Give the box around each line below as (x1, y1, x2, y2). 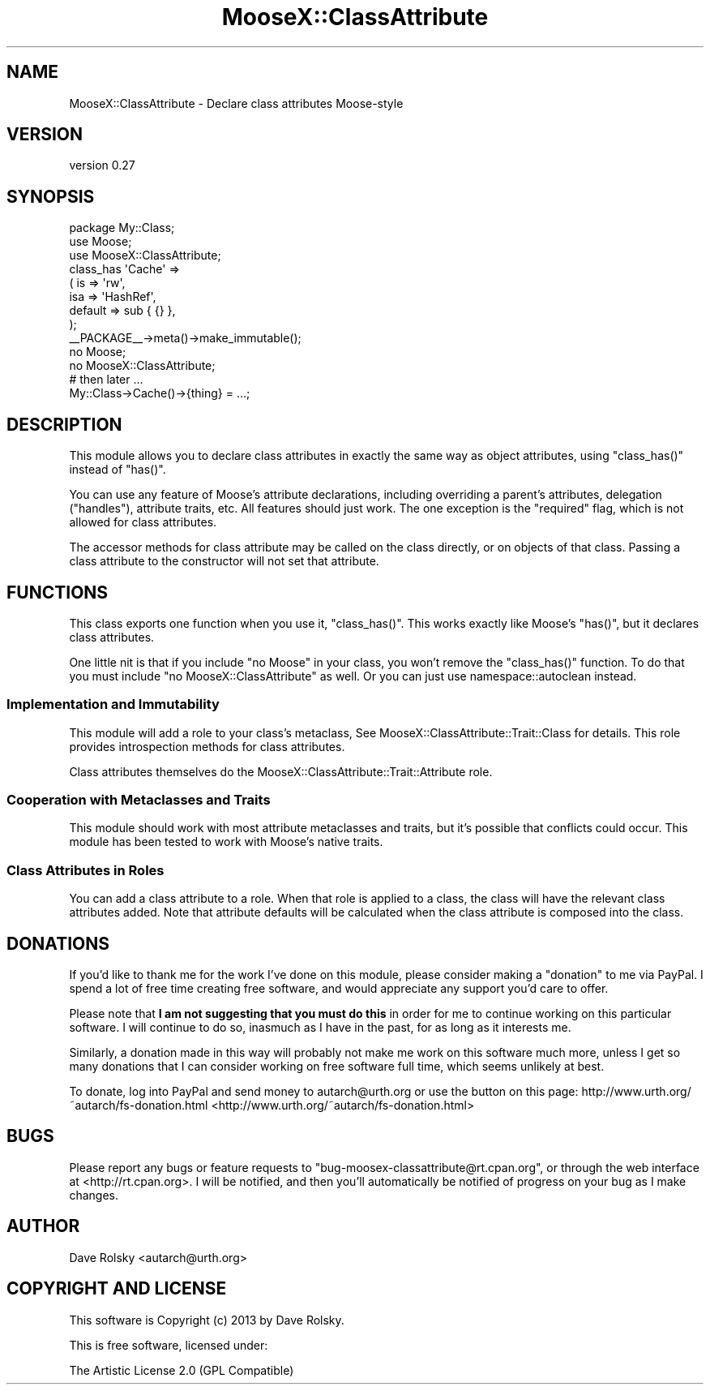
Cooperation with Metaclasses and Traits (6, 792, 271, 809)
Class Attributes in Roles (6, 861, 165, 878)
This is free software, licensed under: (69, 1337, 268, 1352)
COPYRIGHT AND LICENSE (6, 1278, 227, 1299)
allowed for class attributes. (69, 515, 217, 530)
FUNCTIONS (6, 582, 109, 603)
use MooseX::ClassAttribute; (69, 248, 221, 263)
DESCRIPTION (6, 414, 122, 435)
